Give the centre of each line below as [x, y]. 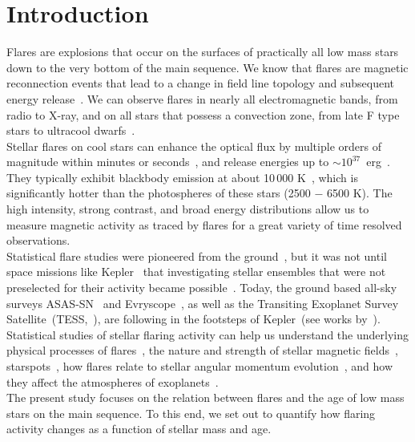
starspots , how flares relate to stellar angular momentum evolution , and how [200, 366]
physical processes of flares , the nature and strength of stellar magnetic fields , [202, 350]
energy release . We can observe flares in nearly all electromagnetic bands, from [202, 98]
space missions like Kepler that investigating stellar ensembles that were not [196, 272]
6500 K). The [359, 193]
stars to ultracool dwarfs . [71, 130]
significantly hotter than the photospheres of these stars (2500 [159, 193]
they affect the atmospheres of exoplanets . [113, 381]
